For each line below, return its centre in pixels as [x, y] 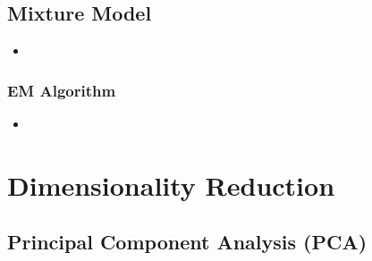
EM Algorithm [62, 90]
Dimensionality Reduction [171, 185]
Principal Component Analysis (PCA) [187, 242]
